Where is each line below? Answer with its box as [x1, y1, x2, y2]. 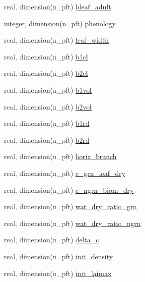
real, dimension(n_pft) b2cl [4, 68, 88, 78]
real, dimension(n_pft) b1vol [4, 84, 92, 95]
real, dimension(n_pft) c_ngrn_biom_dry [4, 184, 134, 195]
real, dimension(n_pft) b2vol [4, 101, 92, 112]
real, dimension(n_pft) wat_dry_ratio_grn [4, 201, 137, 212]
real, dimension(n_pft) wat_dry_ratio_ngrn [4, 218, 141, 228]
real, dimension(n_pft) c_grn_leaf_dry [4, 168, 126, 178]
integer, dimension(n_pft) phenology [4, 18, 116, 28]
